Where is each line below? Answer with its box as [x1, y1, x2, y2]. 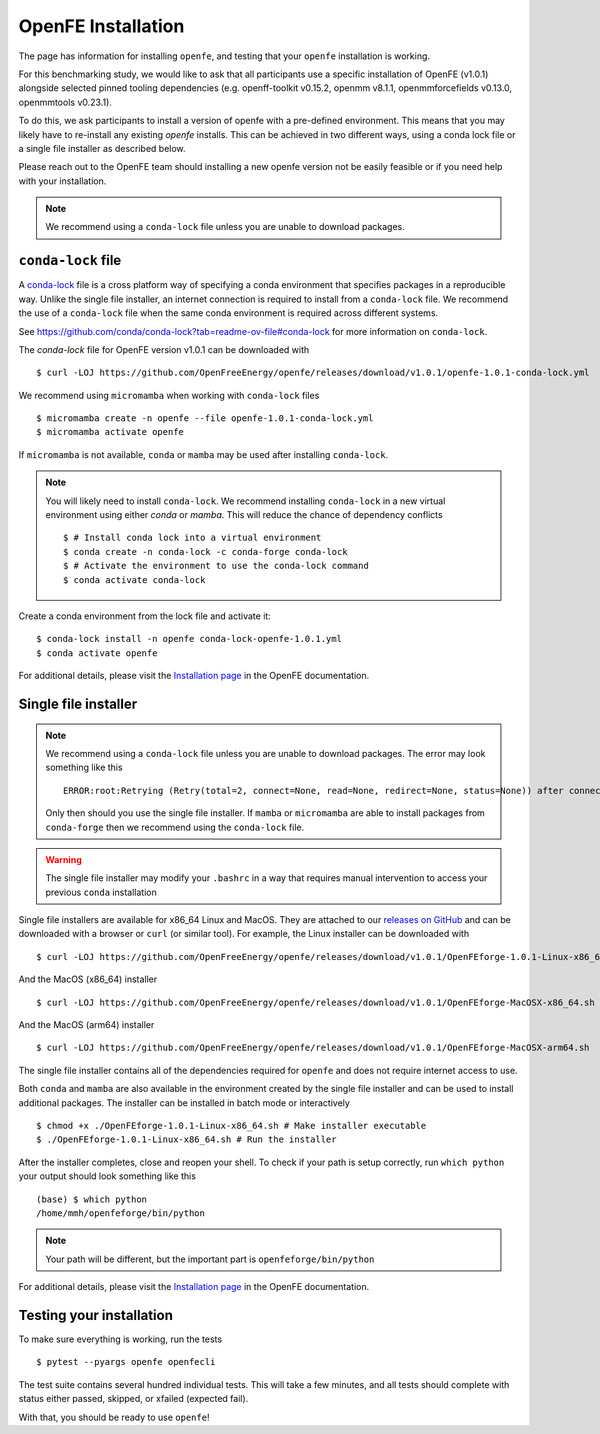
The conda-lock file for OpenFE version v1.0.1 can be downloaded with [18, 343, 310, 355]
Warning [45, 853, 82, 865]
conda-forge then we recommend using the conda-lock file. [45, 821, 305, 833]
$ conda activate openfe [36, 647, 158, 659]
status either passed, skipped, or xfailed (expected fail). [18, 1393, 249, 1405]
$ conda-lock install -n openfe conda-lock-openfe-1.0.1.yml [36, 633, 342, 645]
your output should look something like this [18, 1170, 197, 1182]
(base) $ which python [36, 1193, 148, 1205]
